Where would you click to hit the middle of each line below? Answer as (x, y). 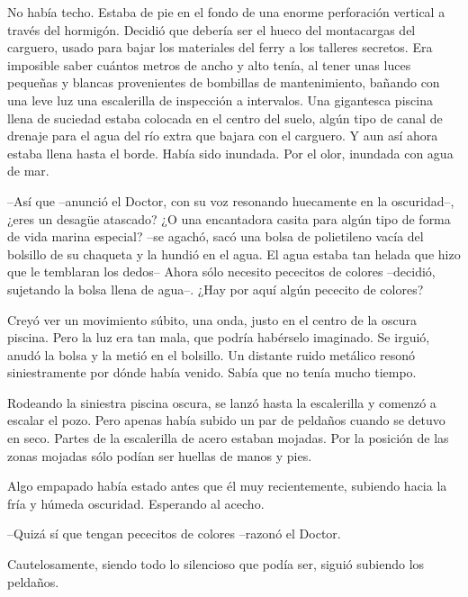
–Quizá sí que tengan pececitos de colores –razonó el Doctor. (174, 534)
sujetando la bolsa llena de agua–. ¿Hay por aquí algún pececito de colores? (216, 289)
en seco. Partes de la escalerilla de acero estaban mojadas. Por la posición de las (228, 438)
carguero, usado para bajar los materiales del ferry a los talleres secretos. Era (220, 47)
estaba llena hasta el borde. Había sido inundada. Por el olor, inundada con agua (230, 153)
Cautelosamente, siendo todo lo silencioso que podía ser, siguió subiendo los (216, 564)
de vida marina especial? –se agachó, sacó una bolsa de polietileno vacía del (216, 236)
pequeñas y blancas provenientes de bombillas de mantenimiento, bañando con (224, 82)
